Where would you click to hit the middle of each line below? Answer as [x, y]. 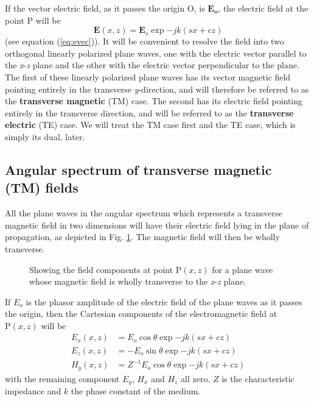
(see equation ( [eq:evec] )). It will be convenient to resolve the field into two [145, 41]
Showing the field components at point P [106, 269]
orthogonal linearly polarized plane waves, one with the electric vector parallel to [156, 53]
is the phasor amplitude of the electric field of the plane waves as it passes [164, 301]
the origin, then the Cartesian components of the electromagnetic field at [141, 314]
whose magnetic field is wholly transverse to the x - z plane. [138, 281]
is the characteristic [258, 378]
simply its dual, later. [45, 136]
